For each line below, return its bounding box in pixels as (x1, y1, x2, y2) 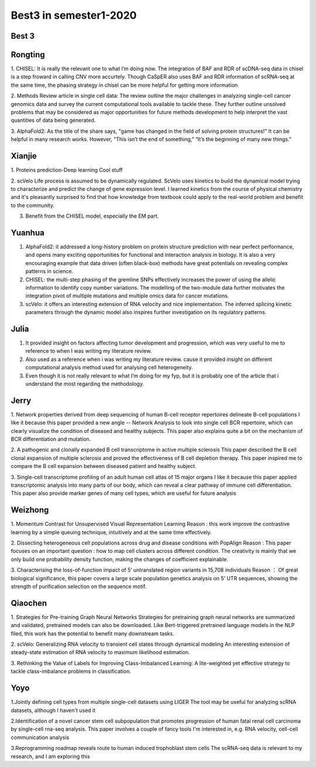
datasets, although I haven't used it (11, 707, 96, 714)
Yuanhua (11, 228, 45, 238)
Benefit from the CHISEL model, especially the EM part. (25, 212, 159, 219)
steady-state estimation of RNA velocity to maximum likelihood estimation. (11, 649, 190, 656)
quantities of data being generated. (11, 117, 96, 124)
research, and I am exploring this (11, 752, 90, 760)
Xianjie (11, 151, 37, 161)
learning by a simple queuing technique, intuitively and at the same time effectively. (11, 528, 212, 535)
